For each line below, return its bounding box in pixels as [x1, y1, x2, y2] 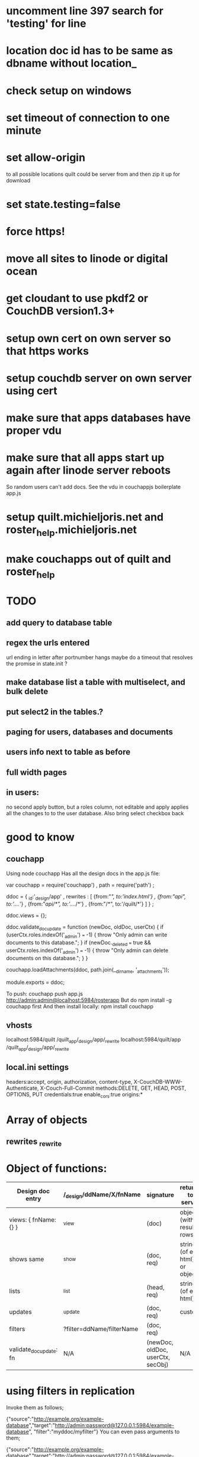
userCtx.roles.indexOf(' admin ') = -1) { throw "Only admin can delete [6, 947, 169, 955]
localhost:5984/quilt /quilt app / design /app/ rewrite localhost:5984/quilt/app [6, 1036, 181, 1045]
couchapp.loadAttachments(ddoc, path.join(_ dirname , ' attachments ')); [6, 966, 170, 975]
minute [6, 124, 41, 137]
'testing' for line [6, 17, 86, 30]
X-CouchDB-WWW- [133, 1078, 182, 1085]
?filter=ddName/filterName [63, 1325, 139, 1333]
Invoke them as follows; [6, 1404, 64, 1411]
